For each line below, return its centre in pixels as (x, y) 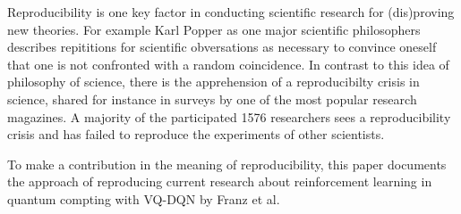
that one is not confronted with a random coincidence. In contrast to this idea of (228, 64)
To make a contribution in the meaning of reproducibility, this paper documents (227, 164)
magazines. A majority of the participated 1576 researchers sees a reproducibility (229, 116)
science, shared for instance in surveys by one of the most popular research (212, 99)
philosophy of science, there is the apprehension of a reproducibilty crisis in (213, 82)
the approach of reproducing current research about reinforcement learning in (220, 181)
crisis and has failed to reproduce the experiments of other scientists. (196, 134)
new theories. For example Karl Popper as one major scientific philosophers (214, 29)
